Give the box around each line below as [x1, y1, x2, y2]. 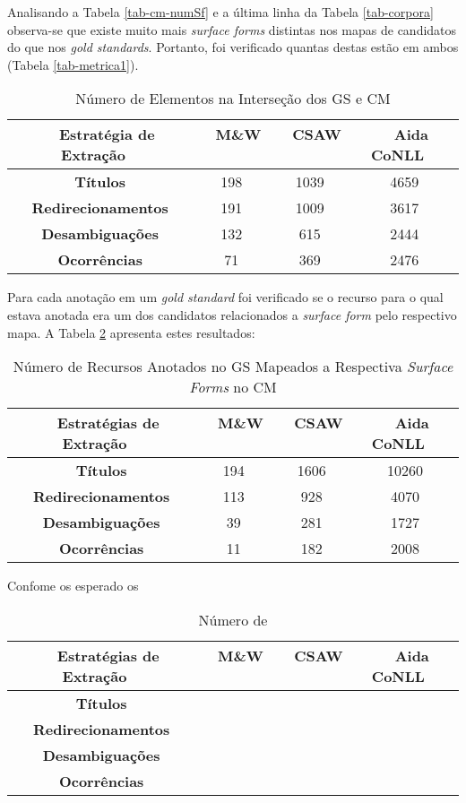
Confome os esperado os [7, 576, 139, 595]
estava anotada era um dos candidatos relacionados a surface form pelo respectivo [7, 305, 457, 324]
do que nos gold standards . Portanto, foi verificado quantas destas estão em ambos [7, 38, 459, 56]
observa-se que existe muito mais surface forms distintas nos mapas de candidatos [7, 20, 457, 39]
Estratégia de [58, 124, 155, 145]
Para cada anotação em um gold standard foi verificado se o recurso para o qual [7, 288, 444, 307]
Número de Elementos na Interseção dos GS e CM [75, 88, 391, 109]
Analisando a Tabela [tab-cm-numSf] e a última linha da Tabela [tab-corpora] [7, 3, 434, 21]
